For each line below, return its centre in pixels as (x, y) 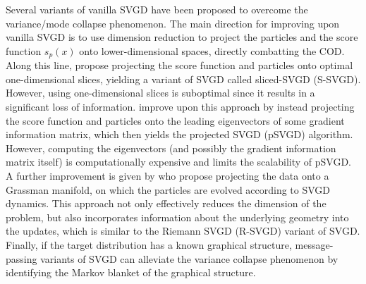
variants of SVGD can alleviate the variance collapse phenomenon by (189, 258)
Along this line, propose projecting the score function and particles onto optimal (179, 65)
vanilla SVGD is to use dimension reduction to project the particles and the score (182, 37)
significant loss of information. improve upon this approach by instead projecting (180, 107)
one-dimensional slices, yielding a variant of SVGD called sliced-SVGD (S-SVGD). (183, 79)
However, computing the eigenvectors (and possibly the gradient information (171, 148)
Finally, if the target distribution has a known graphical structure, (149, 244)
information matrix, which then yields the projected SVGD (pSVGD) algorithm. (179, 134)
